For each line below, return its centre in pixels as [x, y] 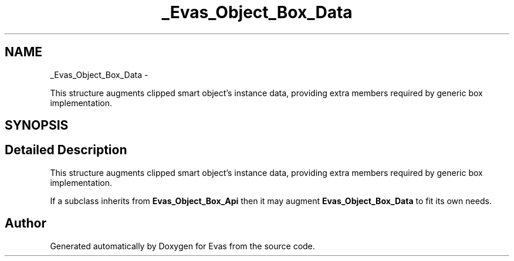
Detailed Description [66, 150]
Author [26, 223]
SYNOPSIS [37, 126]
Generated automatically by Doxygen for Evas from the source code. [182, 246]
